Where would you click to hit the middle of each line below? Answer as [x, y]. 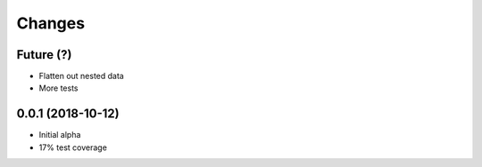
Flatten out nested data [81, 76]
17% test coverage [73, 147]
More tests [59, 88]
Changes [50, 23]
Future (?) [44, 55]
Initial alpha [60, 135]
